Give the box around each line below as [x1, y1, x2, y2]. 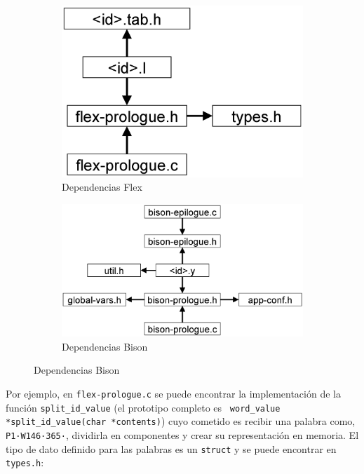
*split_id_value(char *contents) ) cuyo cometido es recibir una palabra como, [6, 414, 356, 428]
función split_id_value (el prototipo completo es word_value [6, 400, 281, 414]
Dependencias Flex [62, 180, 142, 194]
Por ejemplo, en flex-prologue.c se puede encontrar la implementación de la [6, 386, 341, 400]
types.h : [6, 455, 44, 470]
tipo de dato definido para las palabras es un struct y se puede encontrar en [6, 441, 337, 456]
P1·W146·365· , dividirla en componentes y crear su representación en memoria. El [6, 427, 359, 442]
